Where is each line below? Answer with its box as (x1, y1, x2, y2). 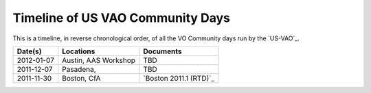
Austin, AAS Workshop (62, 55, 136, 65)
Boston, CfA (62, 73, 101, 83)
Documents (143, 46, 182, 56)
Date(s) (16, 46, 42, 56)
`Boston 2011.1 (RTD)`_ (143, 73, 215, 83)
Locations (62, 46, 95, 56)
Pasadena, (62, 64, 96, 74)
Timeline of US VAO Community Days (12, 10, 230, 25)
